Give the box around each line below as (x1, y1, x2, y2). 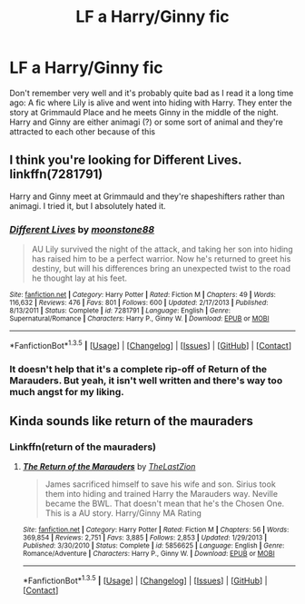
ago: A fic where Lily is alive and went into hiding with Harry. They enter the (9, 97, 292, 108)
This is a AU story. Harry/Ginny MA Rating (44, 508, 202, 519)
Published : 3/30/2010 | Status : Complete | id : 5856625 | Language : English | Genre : (22, 541, 285, 550)
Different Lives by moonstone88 (9, 223, 155, 235)
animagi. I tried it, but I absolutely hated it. (9, 200, 166, 211)
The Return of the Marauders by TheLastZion (22, 461, 196, 472)
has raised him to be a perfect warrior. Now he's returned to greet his (31, 253, 291, 264)
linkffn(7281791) (9, 166, 103, 183)
